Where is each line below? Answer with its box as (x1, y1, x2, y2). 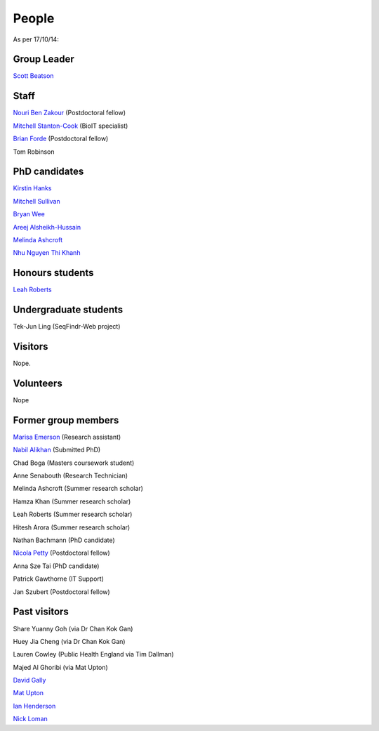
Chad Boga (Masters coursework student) (13, 459, 135, 467)
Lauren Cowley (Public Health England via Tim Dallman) (13, 650, 175, 659)
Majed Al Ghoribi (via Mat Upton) (13, 663, 108, 671)
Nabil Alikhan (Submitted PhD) (13, 446, 101, 454)
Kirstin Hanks (13, 184, 52, 192)
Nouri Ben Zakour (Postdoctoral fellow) (13, 109, 126, 117)
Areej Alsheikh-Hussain (13, 223, 81, 231)
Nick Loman (13, 715, 48, 723)
